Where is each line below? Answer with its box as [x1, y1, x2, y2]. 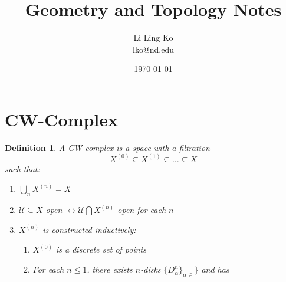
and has [201, 263, 229, 276]
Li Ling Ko [133, 31, 173, 44]
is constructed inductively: [42, 223, 136, 235]
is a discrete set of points [56, 243, 146, 255]
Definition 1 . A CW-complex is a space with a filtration [5, 141, 210, 153]
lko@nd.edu [132, 42, 175, 55]
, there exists [87, 263, 133, 276]
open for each [117, 204, 166, 216]
